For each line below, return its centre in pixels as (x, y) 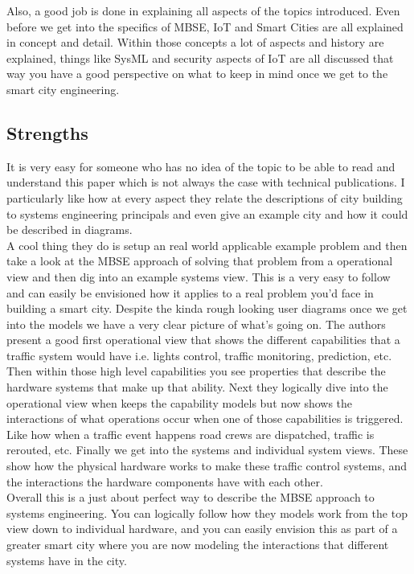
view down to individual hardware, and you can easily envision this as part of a (202, 529)
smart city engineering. (63, 89)
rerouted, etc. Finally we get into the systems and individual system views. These (207, 450)
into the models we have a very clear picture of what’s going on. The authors (196, 324)
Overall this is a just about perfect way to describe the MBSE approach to (191, 497)
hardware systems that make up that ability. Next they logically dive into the (197, 387)
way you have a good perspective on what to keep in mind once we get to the (197, 74)
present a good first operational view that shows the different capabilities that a (203, 340)
